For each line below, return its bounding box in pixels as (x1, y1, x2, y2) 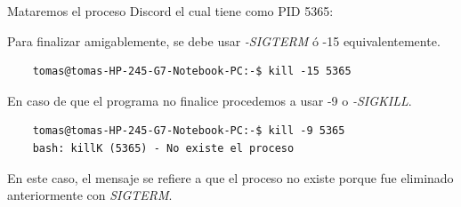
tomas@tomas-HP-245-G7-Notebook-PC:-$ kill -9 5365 (32, 124, 345, 138)
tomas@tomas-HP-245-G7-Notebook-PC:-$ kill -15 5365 (32, 65, 352, 78)
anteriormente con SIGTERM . (7, 186, 173, 204)
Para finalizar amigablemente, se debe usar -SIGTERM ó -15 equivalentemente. (7, 31, 441, 50)
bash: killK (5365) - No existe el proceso (32, 141, 295, 155)
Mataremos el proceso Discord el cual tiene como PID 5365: (7, 2, 334, 20)
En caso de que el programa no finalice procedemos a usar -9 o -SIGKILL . (7, 91, 412, 109)
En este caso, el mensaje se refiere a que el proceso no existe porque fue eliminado (7, 168, 454, 187)
